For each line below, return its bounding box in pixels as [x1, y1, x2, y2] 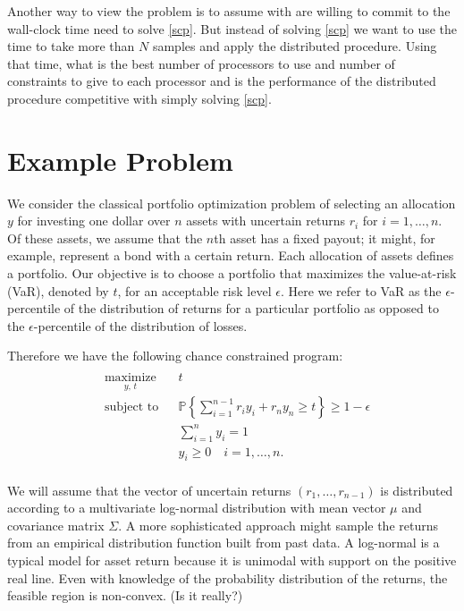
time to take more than [7, 37, 135, 55]
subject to [104, 401, 159, 414]
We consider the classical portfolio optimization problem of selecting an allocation [7, 193, 456, 212]
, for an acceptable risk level [117, 281, 272, 300]
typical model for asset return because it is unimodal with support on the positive [7, 550, 457, 569]
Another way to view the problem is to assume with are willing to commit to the [7, 2, 451, 20]
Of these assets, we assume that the [7, 228, 203, 247]
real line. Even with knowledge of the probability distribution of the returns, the [7, 568, 448, 587]
